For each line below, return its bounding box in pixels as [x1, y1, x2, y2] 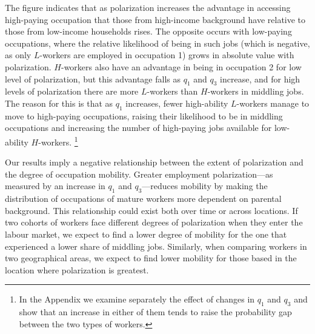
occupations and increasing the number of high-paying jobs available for [5, 121, 272, 134]
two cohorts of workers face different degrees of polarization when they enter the [5, 216, 303, 229]
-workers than [147, 85, 198, 98]
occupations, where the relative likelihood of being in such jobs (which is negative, [5, 36, 310, 49]
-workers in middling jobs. [207, 85, 304, 98]
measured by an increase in [5, 179, 105, 192]
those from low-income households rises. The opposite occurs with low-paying [5, 25, 292, 38]
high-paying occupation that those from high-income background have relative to [5, 13, 306, 25]
